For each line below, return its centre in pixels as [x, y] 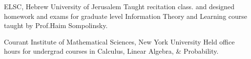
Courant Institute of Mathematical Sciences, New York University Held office [119, 41]
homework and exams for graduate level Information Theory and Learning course [126, 16]
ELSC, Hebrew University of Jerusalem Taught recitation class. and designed [119, 6]
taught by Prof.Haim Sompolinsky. [56, 25]
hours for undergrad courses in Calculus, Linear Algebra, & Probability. [111, 51]
